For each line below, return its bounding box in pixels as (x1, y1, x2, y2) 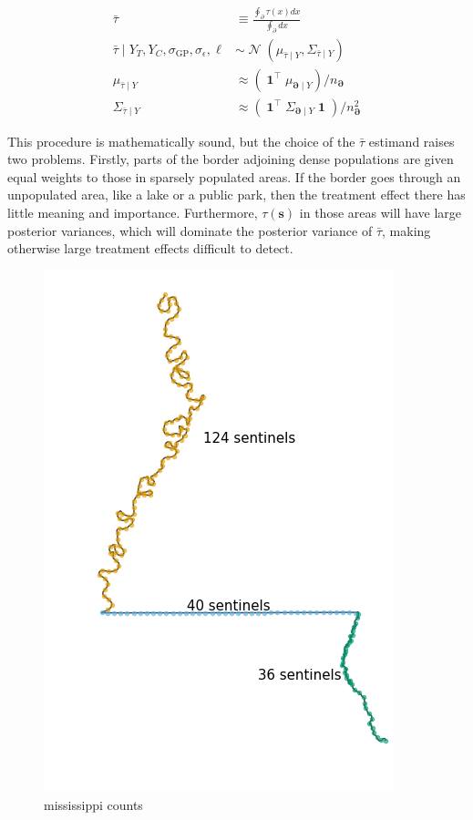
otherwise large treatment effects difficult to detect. (7, 239, 293, 258)
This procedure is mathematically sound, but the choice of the (7, 131, 355, 150)
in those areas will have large (299, 203, 461, 222)
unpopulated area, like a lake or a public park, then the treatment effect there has (7, 185, 466, 204)
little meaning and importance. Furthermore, (7, 203, 258, 222)
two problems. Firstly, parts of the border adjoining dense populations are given (7, 149, 454, 169)
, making (382, 220, 431, 240)
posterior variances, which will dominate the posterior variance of (7, 220, 373, 240)
